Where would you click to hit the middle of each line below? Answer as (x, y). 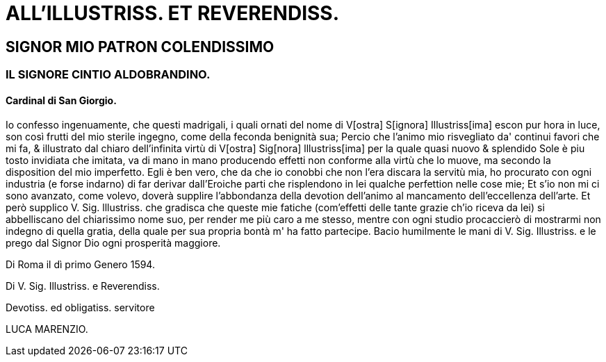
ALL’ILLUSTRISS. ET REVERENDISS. (173, 13)
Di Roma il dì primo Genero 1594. (80, 265)
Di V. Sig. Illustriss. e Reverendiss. (83, 286)
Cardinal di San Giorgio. (61, 100)
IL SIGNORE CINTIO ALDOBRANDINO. (108, 75)
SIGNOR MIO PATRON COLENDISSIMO (140, 47)
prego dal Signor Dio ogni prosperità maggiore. (113, 243)
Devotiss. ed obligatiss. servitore (80, 308)
